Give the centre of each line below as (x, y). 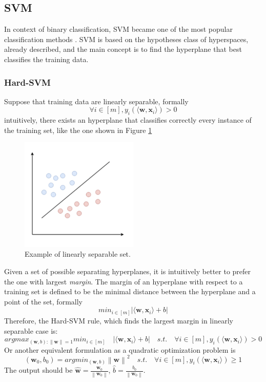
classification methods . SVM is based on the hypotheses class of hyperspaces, (126, 39)
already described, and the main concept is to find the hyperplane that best (123, 49)
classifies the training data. (46, 59)
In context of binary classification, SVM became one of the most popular (118, 29)
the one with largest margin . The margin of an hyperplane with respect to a (124, 281)
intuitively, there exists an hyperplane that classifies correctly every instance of (128, 120)
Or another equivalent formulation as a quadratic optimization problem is (120, 349)
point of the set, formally (43, 301)
